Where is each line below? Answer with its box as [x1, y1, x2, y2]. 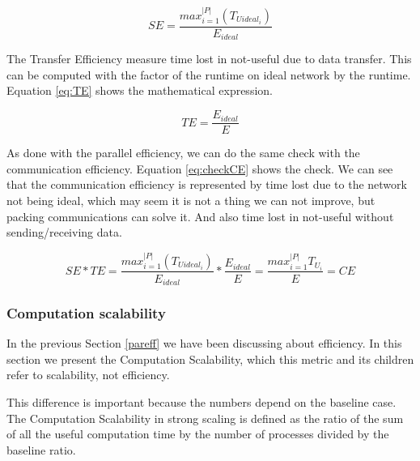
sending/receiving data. [6, 224, 122, 241]
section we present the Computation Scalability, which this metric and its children [6, 350, 414, 367]
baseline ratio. [6, 441, 76, 458]
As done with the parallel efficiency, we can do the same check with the [6, 144, 360, 161]
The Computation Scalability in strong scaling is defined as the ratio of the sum [6, 409, 404, 426]
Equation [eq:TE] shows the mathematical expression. [6, 82, 273, 99]
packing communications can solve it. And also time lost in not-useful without [6, 207, 394, 224]
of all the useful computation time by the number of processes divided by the [6, 425, 389, 442]
